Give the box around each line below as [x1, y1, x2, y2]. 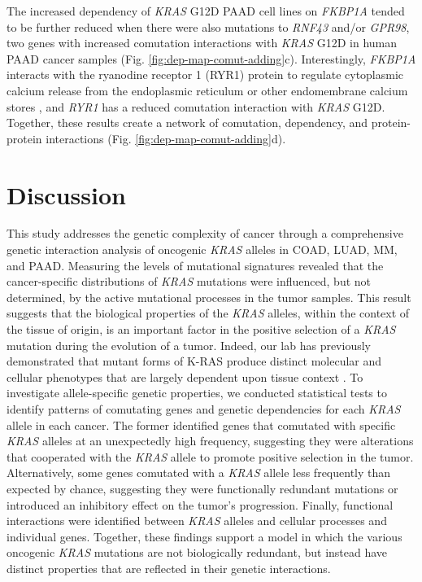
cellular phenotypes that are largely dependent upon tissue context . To [7, 368, 363, 385]
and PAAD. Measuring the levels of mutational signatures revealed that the [7, 256, 384, 273]
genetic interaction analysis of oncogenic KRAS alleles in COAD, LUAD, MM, [7, 241, 398, 258]
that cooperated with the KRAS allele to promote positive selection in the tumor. [7, 448, 414, 465]
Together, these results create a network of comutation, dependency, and [7, 114, 368, 131]
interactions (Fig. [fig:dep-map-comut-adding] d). [46, 129, 286, 147]
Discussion [7, 177, 126, 211]
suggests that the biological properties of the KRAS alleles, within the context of [7, 304, 410, 322]
